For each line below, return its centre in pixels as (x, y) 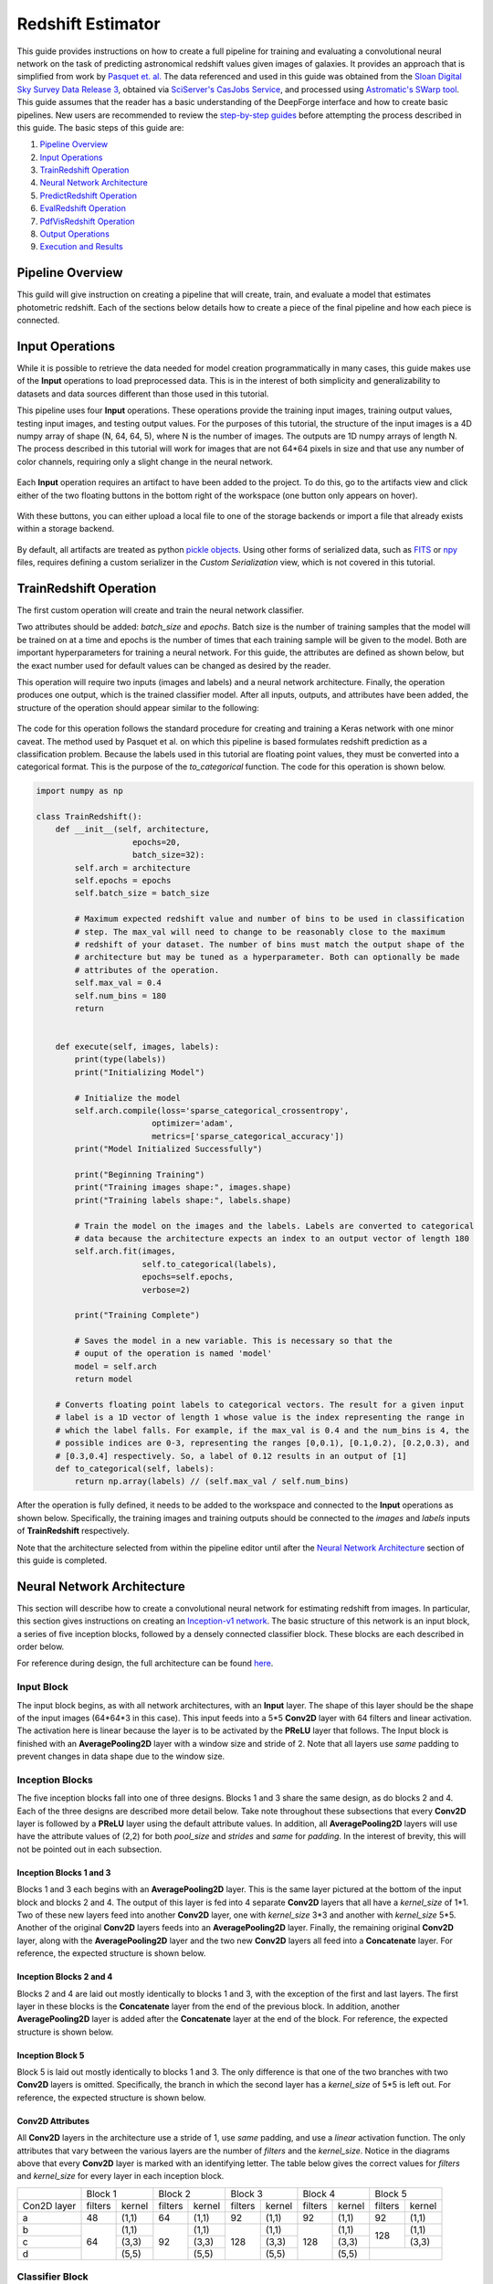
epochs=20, (157, 842)
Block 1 (102, 2194)
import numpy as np (79, 791)
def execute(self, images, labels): (137, 1047)
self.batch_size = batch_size (142, 894)
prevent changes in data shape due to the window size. (121, 1756)
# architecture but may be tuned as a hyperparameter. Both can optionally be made (267, 957)
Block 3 (247, 2194)
